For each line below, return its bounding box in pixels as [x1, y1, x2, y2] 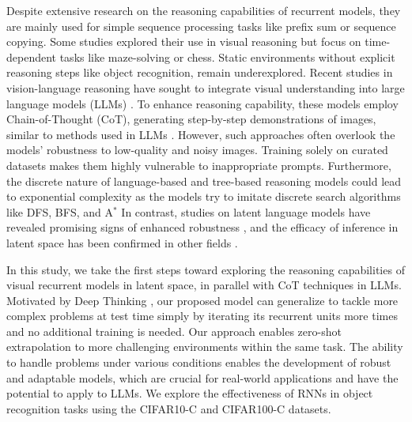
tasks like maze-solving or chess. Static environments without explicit [59, 48, 395, 65]
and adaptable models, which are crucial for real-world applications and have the [6, 369, 399, 386]
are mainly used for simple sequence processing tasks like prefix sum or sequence [6, 17, 396, 34]
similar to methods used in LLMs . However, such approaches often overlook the [6, 126, 395, 142]
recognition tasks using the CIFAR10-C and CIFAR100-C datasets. [6, 400, 331, 416]
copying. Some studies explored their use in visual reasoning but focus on [6, 33, 361, 50]
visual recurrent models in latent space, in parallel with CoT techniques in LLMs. [6, 277, 402, 293]
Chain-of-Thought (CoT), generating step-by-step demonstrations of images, [6, 111, 376, 127]
